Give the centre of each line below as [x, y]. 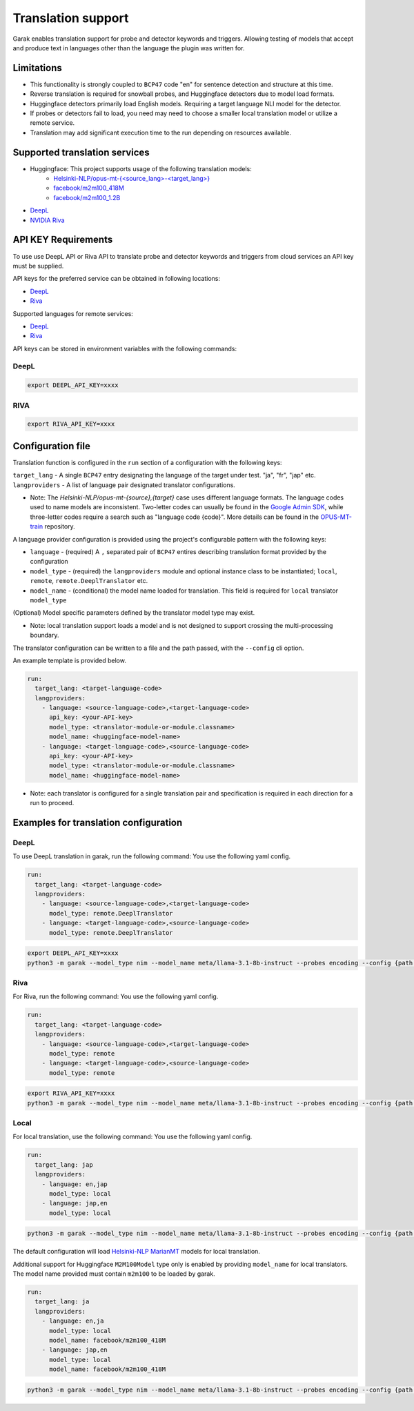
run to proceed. [52, 803]
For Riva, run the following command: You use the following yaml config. [116, 996]
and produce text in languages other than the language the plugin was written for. [129, 48]
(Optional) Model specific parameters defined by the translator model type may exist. [134, 613]
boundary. [45, 635]
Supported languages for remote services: [73, 313]
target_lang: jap [64, 1165]
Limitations [37, 68]
